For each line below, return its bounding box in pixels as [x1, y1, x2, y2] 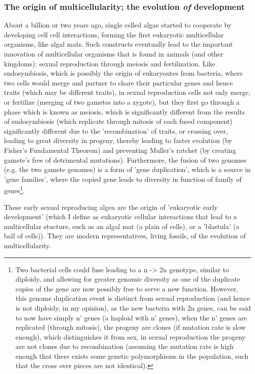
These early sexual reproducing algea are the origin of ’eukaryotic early [4, 201, 218, 212]
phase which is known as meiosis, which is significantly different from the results [4, 106, 245, 116]
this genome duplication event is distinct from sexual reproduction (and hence [15, 293, 250, 303]
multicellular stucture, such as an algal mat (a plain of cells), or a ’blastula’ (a [4, 221, 240, 231]
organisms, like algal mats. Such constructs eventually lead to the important [4, 39, 233, 49]
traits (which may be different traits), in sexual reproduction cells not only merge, [4, 87, 251, 97]
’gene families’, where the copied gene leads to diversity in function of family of [4, 173, 242, 184]
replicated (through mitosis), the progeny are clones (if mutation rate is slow [15, 322, 246, 332]
